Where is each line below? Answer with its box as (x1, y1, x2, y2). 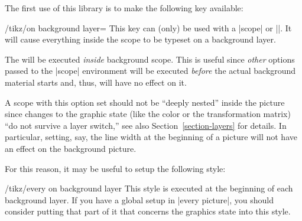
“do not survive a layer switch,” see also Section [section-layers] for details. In (5, 119, 287, 131)
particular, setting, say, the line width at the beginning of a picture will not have (5, 131, 297, 143)
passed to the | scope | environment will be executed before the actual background (5, 64, 296, 77)
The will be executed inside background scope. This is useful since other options (5, 53, 295, 65)
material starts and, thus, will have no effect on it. (5, 76, 187, 88)
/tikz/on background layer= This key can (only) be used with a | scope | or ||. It (5, 21, 292, 34)
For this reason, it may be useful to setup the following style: (5, 162, 226, 174)
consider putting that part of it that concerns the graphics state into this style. (5, 205, 291, 217)
